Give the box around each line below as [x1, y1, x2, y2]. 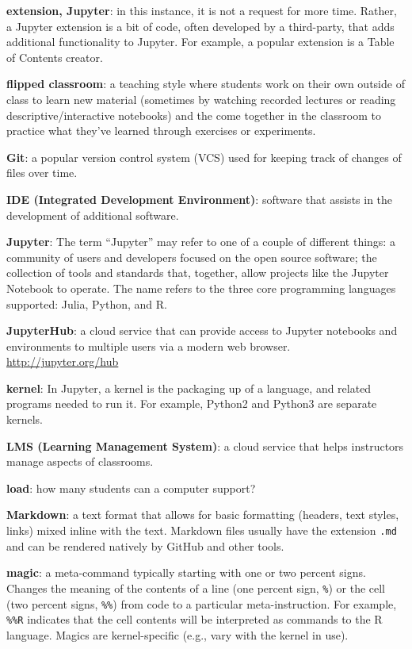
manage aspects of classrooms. [6, 453, 154, 470]
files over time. [6, 164, 78, 181]
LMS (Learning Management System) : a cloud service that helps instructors [6, 437, 404, 454]
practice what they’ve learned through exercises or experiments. [6, 122, 316, 139]
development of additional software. [6, 206, 179, 223]
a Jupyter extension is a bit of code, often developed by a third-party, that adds [6, 17, 395, 34]
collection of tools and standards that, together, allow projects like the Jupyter [6, 264, 389, 281]
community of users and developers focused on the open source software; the [6, 248, 377, 265]
